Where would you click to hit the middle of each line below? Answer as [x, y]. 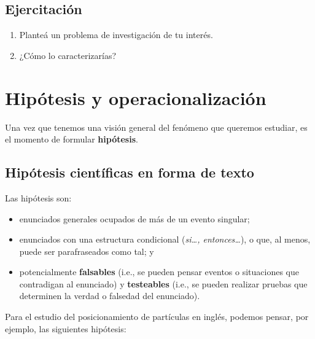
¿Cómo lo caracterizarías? [68, 55]
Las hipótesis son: [38, 197]
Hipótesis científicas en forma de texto [130, 172]
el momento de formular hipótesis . [72, 139]
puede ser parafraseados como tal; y [87, 251]
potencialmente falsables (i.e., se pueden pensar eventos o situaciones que [159, 272]
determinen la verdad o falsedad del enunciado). [110, 296]
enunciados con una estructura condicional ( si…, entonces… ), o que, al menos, [165, 239]
